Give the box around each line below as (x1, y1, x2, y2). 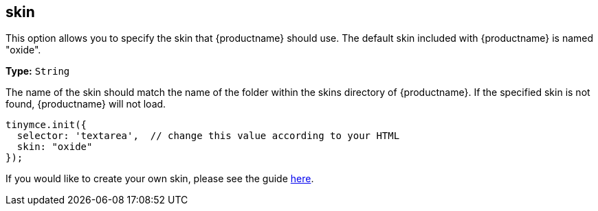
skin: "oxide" (16, 141, 93, 153)
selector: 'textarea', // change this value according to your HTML (16, 130, 400, 142)
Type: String (5, 65, 70, 77)
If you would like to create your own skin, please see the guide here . (5, 173, 314, 185)
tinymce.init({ (5, 119, 87, 131)
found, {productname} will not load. (5, 98, 166, 110)
